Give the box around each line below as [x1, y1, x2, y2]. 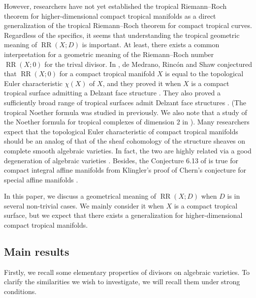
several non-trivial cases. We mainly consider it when [4, 200, 164, 210]
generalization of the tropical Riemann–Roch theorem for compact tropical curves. [4, 20, 252, 30]
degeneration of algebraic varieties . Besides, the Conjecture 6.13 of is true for [4, 155, 238, 165]
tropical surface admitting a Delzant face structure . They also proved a [4, 88, 221, 98]
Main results [4, 244, 69, 259]
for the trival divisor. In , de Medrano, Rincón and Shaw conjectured [44, 59, 253, 69]
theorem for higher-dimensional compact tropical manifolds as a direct [4, 10, 216, 21]
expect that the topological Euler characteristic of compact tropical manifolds [4, 126, 238, 136]
